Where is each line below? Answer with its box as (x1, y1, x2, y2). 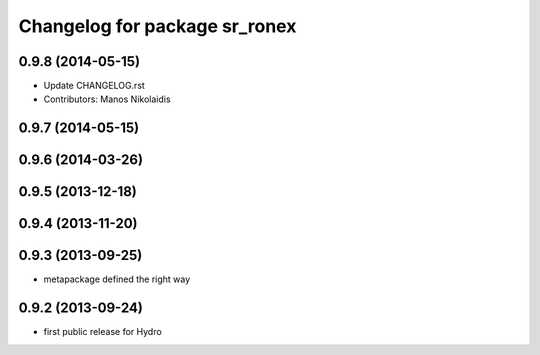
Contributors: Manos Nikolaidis (43, 93, 171, 105)
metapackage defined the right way (43, 273, 191, 285)
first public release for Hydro (43, 326, 162, 338)
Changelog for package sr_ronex (18, 15, 297, 37)
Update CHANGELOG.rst (43, 80, 145, 92)
